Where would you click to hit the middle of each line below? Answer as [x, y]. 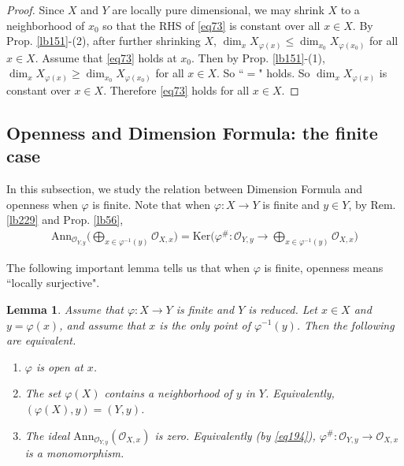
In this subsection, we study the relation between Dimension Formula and [184, 188]
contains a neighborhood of [168, 393]
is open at [59, 366]
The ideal [47, 435]
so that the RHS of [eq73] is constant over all [211, 25]
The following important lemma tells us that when [128, 267]
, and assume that [102, 324]
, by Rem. [372, 204]
